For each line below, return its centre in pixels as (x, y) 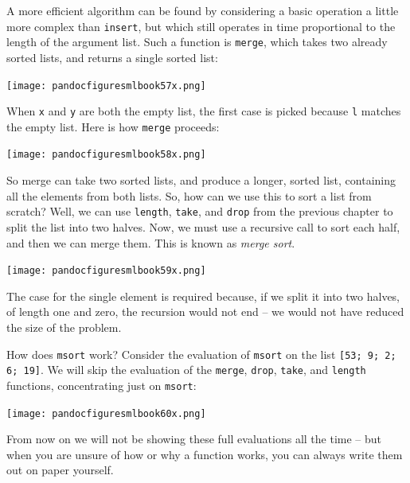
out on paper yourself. (60, 470)
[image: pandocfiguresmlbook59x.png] (106, 271)
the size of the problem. (64, 327)
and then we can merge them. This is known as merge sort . (151, 242)
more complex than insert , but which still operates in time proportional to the (201, 26)
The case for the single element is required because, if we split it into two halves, (203, 296)
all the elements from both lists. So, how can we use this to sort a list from (189, 195)
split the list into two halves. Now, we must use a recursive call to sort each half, (203, 226)
